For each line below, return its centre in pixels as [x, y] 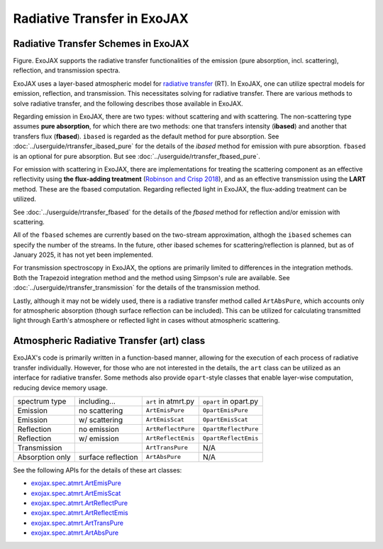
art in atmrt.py [170, 401]
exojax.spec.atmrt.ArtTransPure [77, 523]
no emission [99, 429]
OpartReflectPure [231, 429]
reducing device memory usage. [60, 387]
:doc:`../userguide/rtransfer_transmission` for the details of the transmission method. [137, 288]
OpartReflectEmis [231, 439]
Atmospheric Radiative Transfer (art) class [109, 341]
